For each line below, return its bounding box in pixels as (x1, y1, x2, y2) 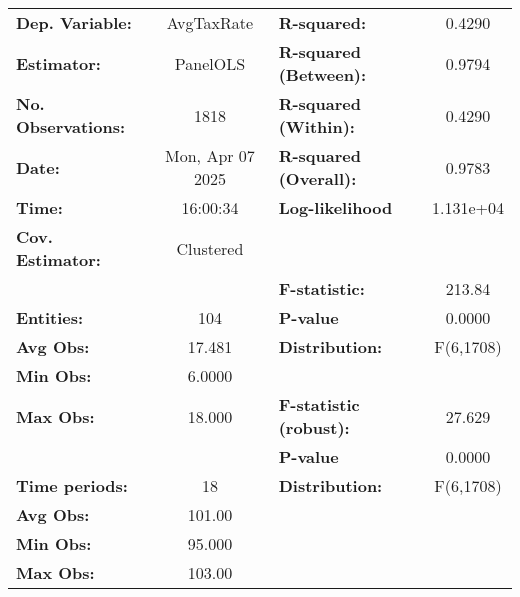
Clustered (176, 236, 244, 260)
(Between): (278, 63, 367, 86)
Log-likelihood (278, 196, 393, 219)
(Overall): (278, 167, 357, 190)
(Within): (278, 115, 355, 138)
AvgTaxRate (166, 11, 254, 34)
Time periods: (16, 474, 128, 497)
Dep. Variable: (16, 11, 132, 34)
